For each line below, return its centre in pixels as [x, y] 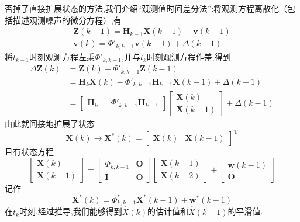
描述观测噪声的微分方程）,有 [67, 20]
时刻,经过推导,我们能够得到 [70, 211]
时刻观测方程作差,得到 [189, 56]
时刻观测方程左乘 [62, 56]
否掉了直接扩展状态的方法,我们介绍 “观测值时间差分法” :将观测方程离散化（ [146, 8]
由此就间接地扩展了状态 [50, 124]
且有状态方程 [29, 152]
